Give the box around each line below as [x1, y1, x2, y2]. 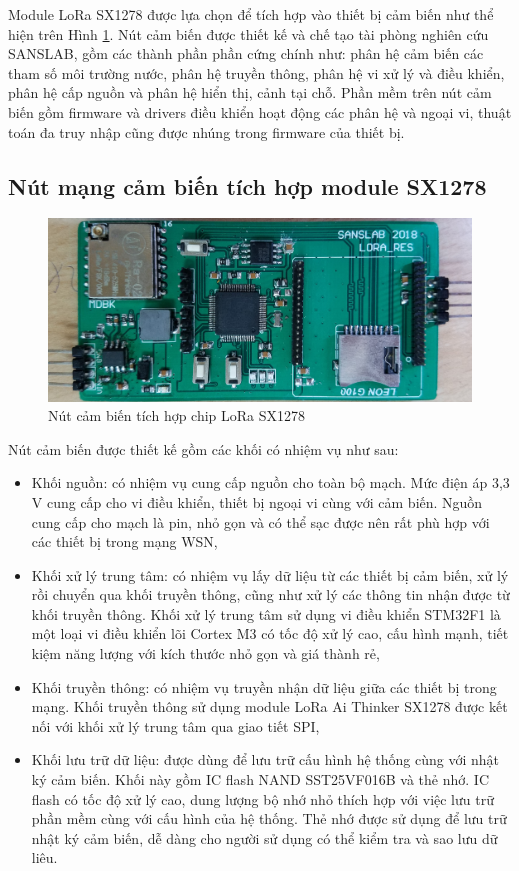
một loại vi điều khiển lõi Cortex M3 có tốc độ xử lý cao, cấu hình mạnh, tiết [31, 623, 509, 644]
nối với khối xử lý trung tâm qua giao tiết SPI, [31, 715, 320, 736]
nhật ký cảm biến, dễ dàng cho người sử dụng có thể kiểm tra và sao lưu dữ [31, 827, 498, 848]
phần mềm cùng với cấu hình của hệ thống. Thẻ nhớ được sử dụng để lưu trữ [31, 808, 507, 829]
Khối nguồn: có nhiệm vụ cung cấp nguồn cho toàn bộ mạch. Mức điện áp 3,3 [31, 472, 510, 493]
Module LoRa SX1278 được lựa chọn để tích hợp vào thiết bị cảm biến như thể [8, 4, 494, 24]
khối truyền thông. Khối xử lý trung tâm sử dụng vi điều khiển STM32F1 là [31, 603, 501, 624]
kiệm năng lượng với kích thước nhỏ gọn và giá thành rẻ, [31, 643, 380, 664]
